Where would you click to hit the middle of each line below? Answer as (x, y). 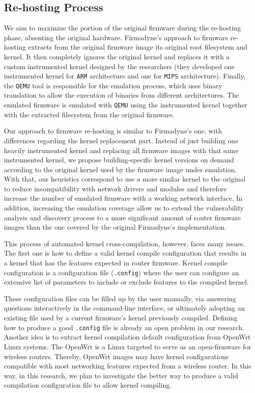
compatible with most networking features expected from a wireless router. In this (128, 366)
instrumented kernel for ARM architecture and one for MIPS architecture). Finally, (125, 76)
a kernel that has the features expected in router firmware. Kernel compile (116, 263)
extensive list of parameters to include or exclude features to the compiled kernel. (127, 282)
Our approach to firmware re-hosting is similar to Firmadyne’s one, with (113, 131)
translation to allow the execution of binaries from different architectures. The (122, 95)
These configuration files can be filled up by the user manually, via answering (120, 298)
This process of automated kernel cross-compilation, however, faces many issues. (125, 243)
